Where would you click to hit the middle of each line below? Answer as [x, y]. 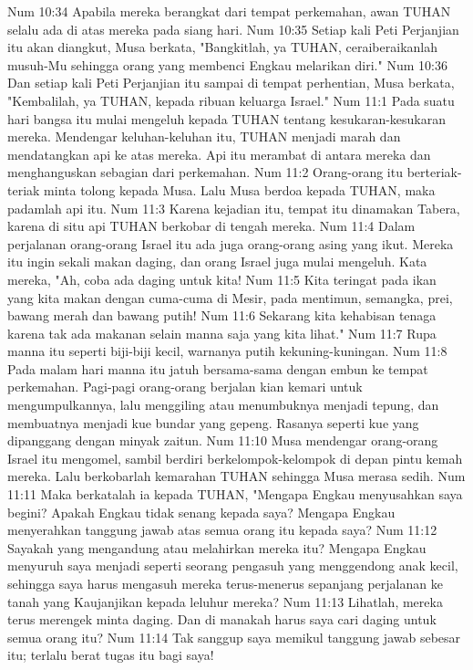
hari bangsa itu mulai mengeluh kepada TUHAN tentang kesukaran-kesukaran [227, 118]
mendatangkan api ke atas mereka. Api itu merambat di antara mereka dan [219, 154]
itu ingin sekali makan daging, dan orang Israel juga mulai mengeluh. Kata [217, 262]
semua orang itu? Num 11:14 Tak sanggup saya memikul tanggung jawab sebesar [234, 637]
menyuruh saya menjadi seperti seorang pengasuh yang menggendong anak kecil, [233, 565]
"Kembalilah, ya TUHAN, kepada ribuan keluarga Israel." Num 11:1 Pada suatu [231, 100]
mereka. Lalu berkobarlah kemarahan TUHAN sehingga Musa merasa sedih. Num [236, 476]
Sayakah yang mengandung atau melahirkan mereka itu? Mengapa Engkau [217, 547]
